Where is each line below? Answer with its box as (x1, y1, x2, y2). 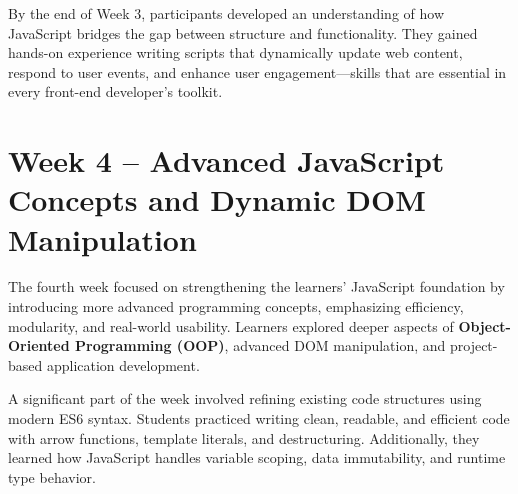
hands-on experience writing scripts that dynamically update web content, (8, 42, 463, 63)
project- (449, 335, 498, 356)
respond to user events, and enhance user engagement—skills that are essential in (8, 61, 507, 82)
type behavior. (8, 466, 96, 487)
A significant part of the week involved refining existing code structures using (8, 388, 482, 409)
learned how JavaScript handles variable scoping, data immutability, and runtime (8, 447, 506, 468)
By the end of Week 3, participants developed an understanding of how (8, 3, 445, 23)
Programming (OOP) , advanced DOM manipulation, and (75, 335, 446, 356)
